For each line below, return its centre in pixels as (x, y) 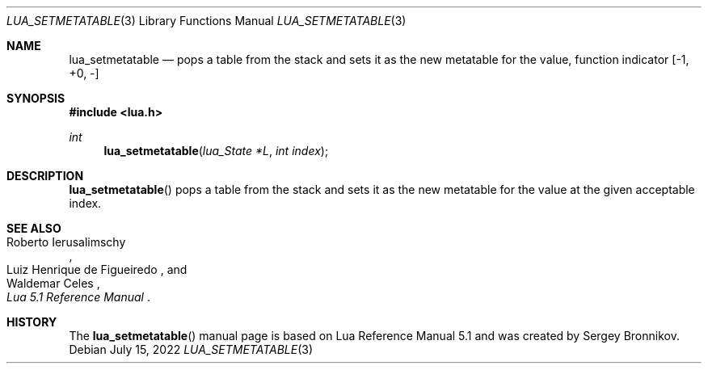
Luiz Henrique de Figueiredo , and (97, 269)
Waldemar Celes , (53, 283)
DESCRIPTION (45, 176)
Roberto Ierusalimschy (66, 242)
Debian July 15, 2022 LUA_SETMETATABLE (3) (191, 349)
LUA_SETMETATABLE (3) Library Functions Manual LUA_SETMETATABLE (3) (206, 21)
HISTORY (32, 322)
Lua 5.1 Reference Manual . (78, 297)
